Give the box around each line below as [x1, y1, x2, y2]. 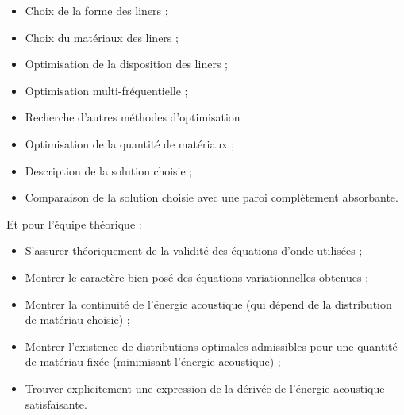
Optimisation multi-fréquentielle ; [25, 82, 188, 98]
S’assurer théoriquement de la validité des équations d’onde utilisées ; [25, 242, 363, 259]
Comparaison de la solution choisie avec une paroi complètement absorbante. [25, 189, 398, 206]
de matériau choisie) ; [25, 311, 130, 328]
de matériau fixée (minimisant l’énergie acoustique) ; [25, 353, 281, 370]
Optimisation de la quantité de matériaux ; [25, 135, 235, 152]
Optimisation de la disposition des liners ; [25, 56, 228, 72]
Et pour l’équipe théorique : [6, 215, 142, 232]
